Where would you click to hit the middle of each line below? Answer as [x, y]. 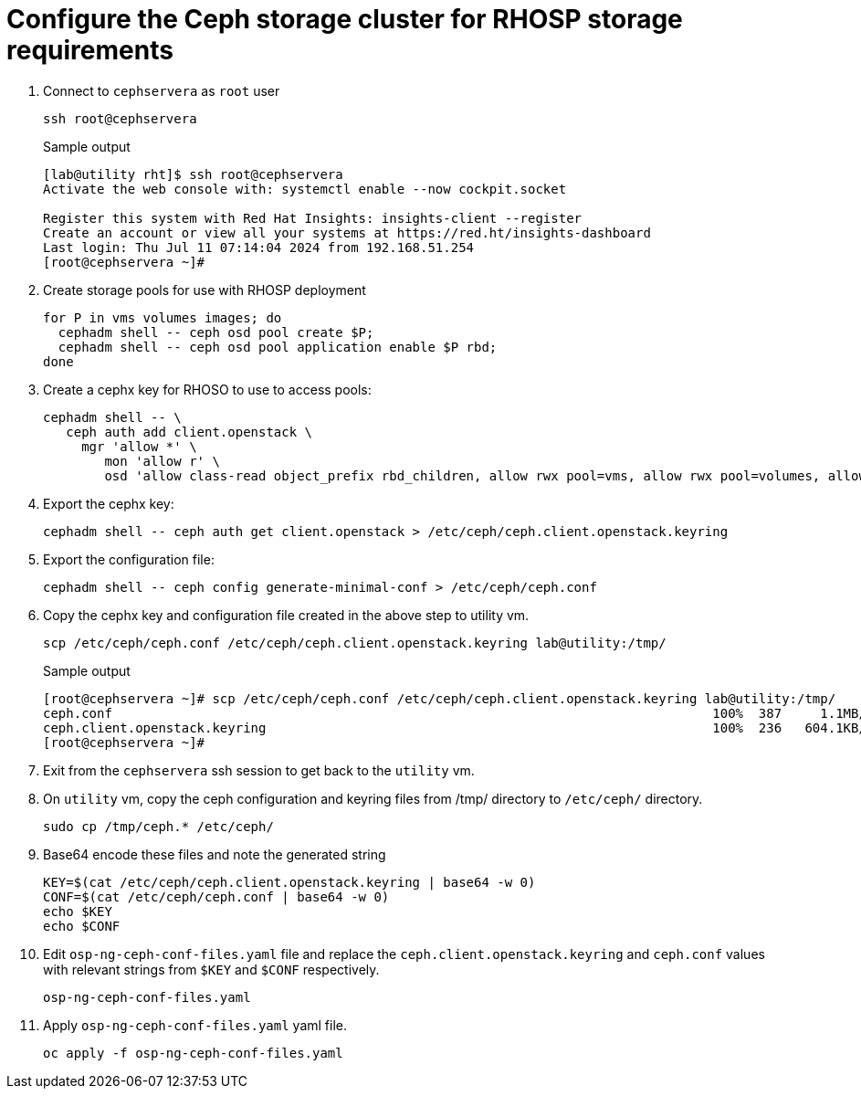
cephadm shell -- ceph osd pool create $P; [216, 332]
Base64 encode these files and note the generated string [215, 854]
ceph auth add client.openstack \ [189, 432]
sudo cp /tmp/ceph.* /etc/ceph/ [158, 826]
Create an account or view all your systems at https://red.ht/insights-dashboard [347, 232]
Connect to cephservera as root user [162, 90]
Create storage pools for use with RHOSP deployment [205, 290]
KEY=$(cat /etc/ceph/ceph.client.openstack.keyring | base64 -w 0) [289, 882]
